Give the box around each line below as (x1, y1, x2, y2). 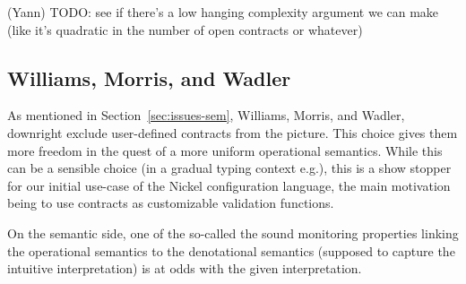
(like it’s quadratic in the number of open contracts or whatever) (7, 20, 363, 39)
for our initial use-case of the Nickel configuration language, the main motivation (7, 176, 451, 194)
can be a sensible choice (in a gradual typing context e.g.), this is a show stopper (7, 159, 452, 177)
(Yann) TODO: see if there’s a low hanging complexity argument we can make (7, 3, 439, 21)
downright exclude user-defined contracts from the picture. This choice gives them (7, 123, 458, 142)
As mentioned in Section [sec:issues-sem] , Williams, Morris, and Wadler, (7, 106, 405, 125)
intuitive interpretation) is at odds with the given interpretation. (7, 259, 362, 278)
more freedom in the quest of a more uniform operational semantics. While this (7, 141, 443, 159)
